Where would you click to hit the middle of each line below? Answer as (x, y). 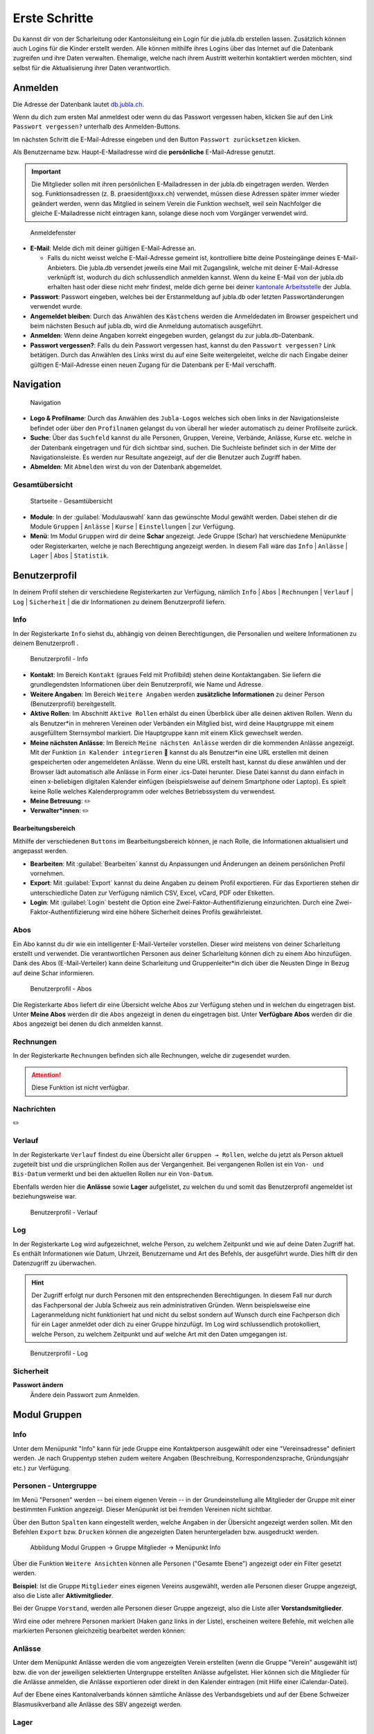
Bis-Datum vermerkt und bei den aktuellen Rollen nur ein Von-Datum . (113, 1174)
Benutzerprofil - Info (59, 659)
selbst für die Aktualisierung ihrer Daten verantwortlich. (92, 68)
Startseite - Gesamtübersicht (71, 501)
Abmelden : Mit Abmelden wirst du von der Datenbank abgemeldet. (126, 467)
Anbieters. (62, 268)
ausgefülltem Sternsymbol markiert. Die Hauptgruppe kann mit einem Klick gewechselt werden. (167, 733)
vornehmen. (47, 873)
